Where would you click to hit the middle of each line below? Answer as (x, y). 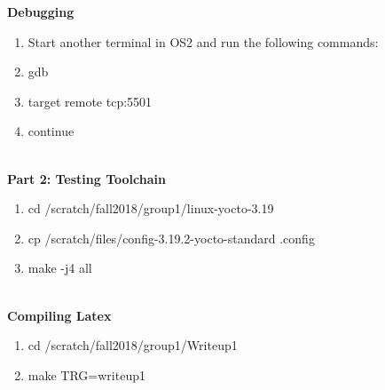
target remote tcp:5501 (90, 101)
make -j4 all (60, 268)
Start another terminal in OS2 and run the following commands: (203, 41)
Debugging (41, 12)
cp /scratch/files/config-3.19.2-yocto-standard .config (171, 238)
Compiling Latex (59, 315)
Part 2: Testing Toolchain (86, 178)
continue (51, 131)
